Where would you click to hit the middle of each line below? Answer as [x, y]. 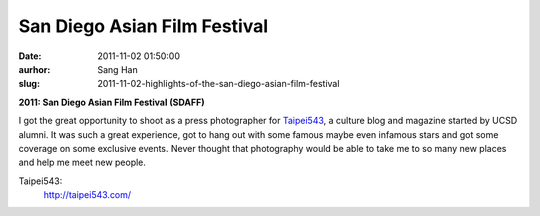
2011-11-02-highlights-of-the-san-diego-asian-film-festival [218, 84]
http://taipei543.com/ [87, 195]
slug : [29, 84]
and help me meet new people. [82, 162]
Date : [30, 56]
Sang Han [118, 69]
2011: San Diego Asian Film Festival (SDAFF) [111, 102]
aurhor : [34, 69]
